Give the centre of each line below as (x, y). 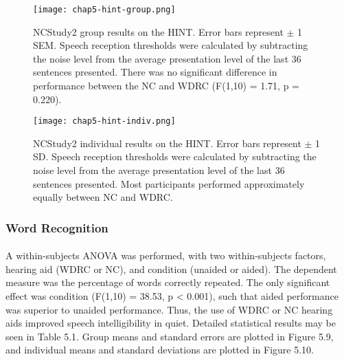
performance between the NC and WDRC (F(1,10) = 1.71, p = (166, 86)
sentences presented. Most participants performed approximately (169, 183)
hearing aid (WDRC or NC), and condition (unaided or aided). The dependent (171, 269)
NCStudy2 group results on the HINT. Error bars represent (158, 31)
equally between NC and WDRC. (103, 197)
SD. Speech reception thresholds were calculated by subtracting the (175, 156)
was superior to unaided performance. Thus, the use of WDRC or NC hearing (169, 309)
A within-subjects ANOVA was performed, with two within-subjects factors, (166, 255)
